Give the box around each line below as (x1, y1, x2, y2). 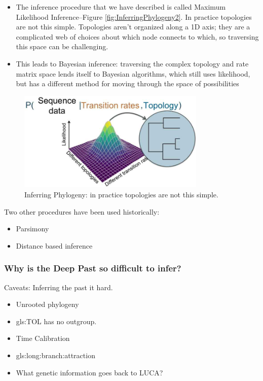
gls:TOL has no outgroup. (16, 316, 97, 326)
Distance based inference (16, 240, 93, 251)
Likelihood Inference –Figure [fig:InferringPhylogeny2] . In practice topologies (16, 11, 252, 22)
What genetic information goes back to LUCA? (16, 367, 163, 377)
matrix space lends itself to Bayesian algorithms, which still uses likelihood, (16, 68, 250, 79)
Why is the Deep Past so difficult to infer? (4, 262, 181, 274)
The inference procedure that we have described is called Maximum (16, 2, 226, 12)
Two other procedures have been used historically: (4, 206, 160, 217)
